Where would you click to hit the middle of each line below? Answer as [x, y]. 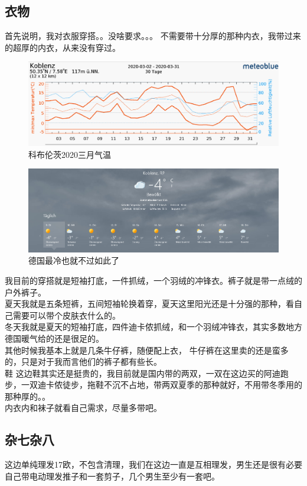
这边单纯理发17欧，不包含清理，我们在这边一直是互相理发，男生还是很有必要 [153, 464]
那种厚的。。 [27, 396]
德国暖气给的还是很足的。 [54, 338]
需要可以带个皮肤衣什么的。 [66, 315]
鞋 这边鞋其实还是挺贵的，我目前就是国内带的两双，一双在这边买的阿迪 [143, 373]
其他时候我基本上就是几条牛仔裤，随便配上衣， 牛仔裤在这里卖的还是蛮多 [147, 350]
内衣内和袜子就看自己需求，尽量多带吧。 [83, 408]
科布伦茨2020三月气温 [70, 154]
